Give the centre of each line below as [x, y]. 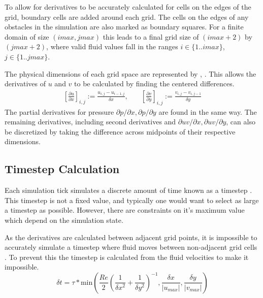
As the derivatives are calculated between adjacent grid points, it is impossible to [131, 237]
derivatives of [25, 84]
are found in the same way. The [208, 111]
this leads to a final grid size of [151, 36]
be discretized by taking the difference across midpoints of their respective [120, 131]
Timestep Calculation [62, 169]
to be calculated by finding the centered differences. [154, 84]
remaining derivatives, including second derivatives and [90, 122]
